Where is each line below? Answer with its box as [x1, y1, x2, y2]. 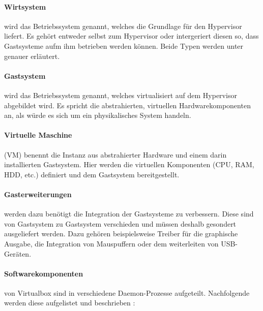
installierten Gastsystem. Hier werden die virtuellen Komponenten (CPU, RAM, [4, 159, 254, 170]
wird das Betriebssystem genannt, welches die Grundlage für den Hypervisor [4, 20, 242, 31]
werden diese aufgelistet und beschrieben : [4, 297, 135, 308]
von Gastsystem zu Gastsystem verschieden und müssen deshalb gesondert [4, 218, 237, 229]
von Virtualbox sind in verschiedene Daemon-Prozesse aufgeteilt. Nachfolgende [4, 287, 250, 298]
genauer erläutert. [4, 50, 60, 61]
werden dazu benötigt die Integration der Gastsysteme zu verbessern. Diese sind [4, 208, 254, 219]
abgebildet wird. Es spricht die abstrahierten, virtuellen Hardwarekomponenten [4, 100, 251, 110]
